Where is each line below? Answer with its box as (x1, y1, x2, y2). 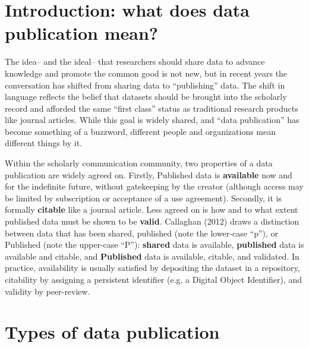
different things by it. (5, 137, 83, 149)
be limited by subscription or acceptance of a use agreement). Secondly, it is (5, 191, 282, 204)
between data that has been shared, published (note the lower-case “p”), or (5, 226, 279, 239)
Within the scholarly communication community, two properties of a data (5, 157, 273, 169)
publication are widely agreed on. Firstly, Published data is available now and (5, 168, 292, 181)
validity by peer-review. (5, 285, 90, 297)
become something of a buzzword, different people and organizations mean (5, 125, 276, 137)
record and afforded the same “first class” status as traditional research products (5, 102, 298, 114)
